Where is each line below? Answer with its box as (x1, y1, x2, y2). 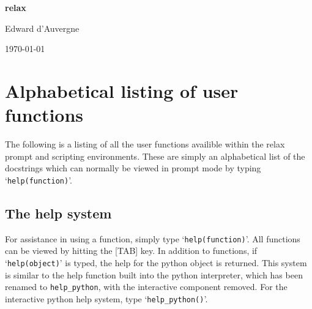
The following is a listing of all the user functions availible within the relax (5, 138, 285, 151)
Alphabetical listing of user (5, 78, 239, 103)
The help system (5, 203, 112, 222)
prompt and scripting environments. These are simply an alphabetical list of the (5, 149, 305, 162)
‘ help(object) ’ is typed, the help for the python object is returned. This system (5, 256, 307, 269)
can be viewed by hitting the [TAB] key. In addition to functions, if (5, 244, 258, 257)
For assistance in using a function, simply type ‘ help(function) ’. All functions (5, 232, 300, 245)
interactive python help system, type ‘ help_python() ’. (5, 292, 208, 305)
